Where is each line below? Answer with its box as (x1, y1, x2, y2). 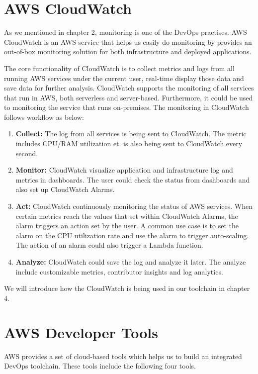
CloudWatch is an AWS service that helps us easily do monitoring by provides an (4, 36, 252, 47)
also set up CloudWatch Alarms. (15, 184, 115, 194)
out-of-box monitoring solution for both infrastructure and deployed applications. (4, 46, 252, 57)
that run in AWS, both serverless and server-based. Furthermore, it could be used (4, 92, 253, 102)
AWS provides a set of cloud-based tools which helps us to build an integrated (4, 351, 242, 361)
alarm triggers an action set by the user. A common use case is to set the (15, 220, 239, 231)
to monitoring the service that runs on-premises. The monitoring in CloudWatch (4, 102, 249, 112)
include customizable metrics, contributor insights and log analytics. (15, 266, 223, 277)
